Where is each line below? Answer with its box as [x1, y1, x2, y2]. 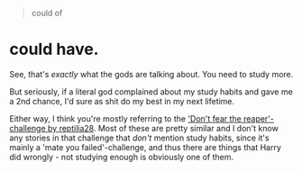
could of [31, 8, 63, 18]
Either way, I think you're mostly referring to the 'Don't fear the [9, 112, 242, 124]
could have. [9, 40, 99, 59]
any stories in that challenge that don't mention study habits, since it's [9, 132, 270, 143]
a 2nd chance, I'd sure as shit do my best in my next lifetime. [9, 95, 235, 106]
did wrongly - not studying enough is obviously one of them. [9, 151, 234, 162]
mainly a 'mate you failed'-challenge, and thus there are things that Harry [9, 141, 282, 152]
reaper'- [243, 112, 275, 124]
